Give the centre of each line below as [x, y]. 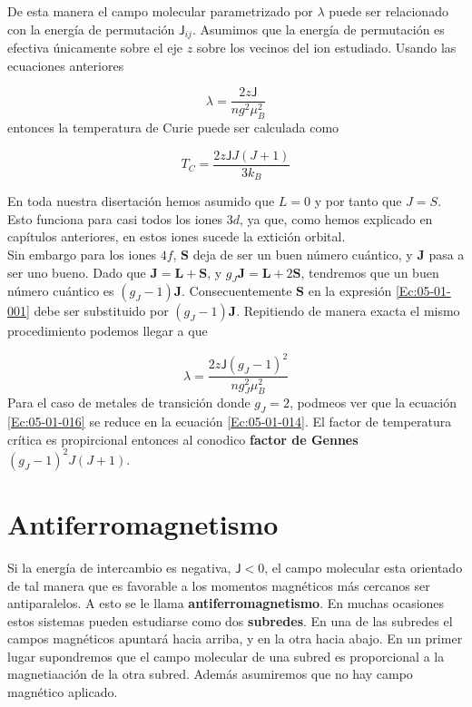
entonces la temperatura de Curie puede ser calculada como [173, 128]
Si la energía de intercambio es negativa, [119, 567]
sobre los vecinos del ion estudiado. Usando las [326, 48]
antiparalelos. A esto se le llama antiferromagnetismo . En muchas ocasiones [226, 603]
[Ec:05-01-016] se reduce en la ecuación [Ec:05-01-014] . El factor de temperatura [230, 422]
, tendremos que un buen [370, 272]
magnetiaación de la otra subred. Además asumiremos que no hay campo [210, 674]
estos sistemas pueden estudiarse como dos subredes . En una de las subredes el [230, 620]
